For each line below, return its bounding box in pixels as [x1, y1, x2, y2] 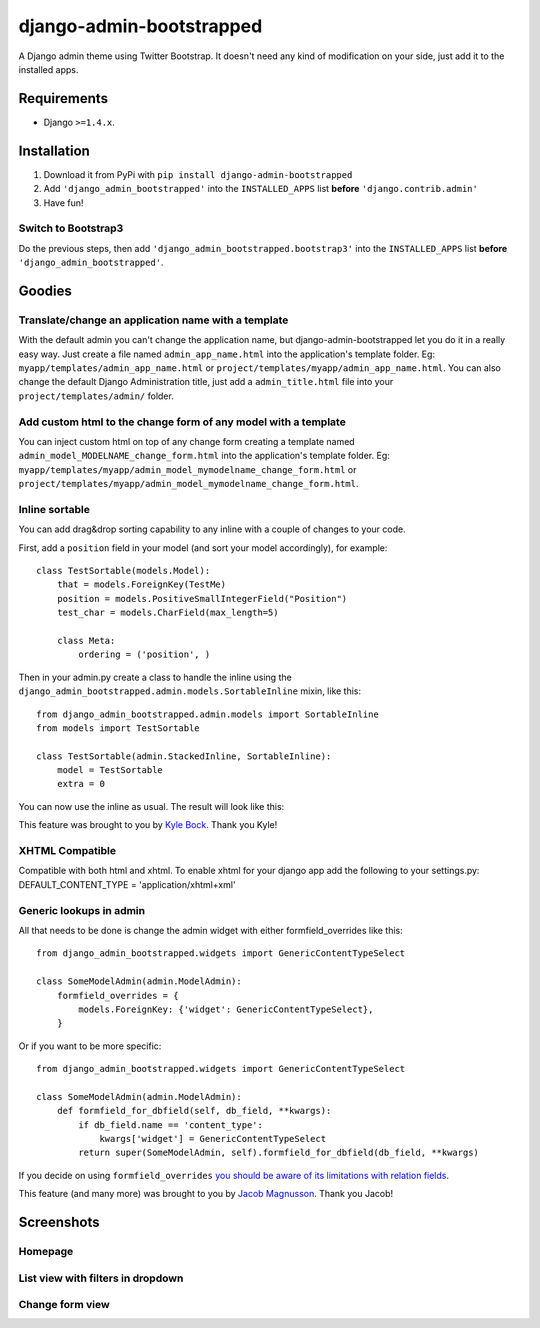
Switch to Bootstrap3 [18, 221, 124, 235]
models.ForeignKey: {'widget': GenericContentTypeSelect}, [78, 1003, 374, 1015]
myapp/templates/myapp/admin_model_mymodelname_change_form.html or [18, 463, 357, 475]
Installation [18, 142, 90, 159]
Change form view [18, 1298, 110, 1312]
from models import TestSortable [36, 722, 200, 734]
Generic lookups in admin [18, 903, 145, 917]
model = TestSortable [56, 765, 164, 776]
